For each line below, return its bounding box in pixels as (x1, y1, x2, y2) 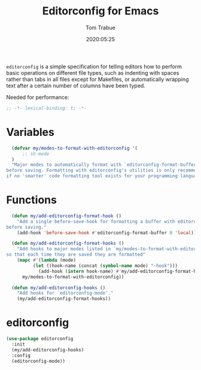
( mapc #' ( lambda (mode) (17, 257, 77, 263)
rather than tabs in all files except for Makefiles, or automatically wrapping (6, 75, 189, 83)
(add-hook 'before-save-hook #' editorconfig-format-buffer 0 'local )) (17, 229, 197, 236)
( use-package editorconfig (6, 336, 74, 342)
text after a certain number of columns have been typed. (6, 82, 145, 89)
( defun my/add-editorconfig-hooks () (11, 284, 106, 291)
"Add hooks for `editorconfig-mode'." (17, 290, 114, 296)
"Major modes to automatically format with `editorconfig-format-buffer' (11, 162, 199, 168)
